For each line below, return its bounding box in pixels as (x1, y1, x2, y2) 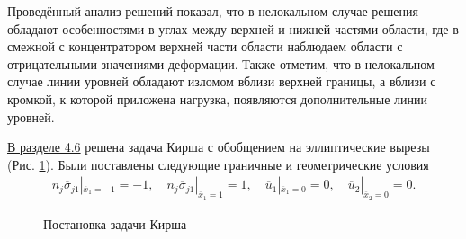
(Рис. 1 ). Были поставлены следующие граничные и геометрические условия (7, 155, 429, 173)
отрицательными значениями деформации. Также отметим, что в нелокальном (7, 54, 435, 73)
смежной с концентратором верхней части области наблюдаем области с (7, 37, 403, 56)
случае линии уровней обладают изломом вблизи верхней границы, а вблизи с (7, 72, 436, 91)
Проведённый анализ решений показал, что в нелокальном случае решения (7, 2, 418, 20)
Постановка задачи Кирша (43, 214, 187, 233)
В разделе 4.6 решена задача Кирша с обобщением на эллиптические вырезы (7, 137, 430, 156)
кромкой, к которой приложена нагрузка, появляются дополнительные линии (7, 89, 428, 108)
